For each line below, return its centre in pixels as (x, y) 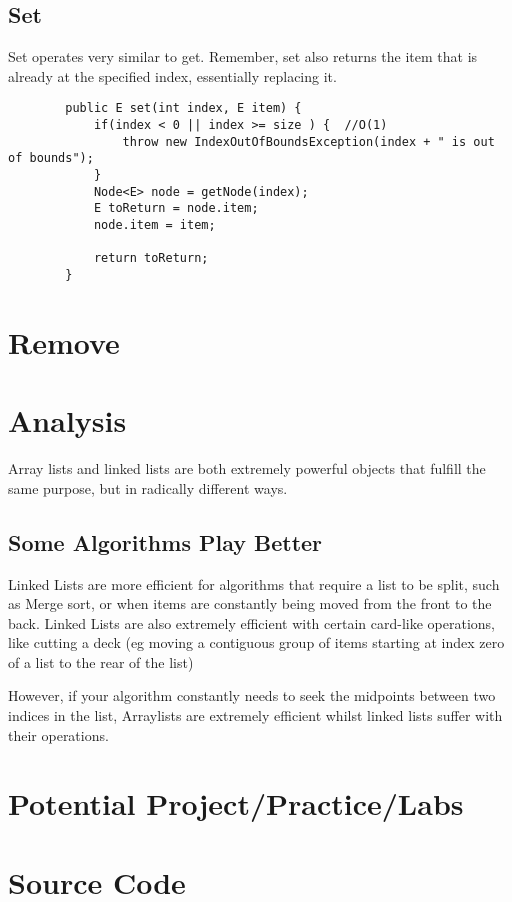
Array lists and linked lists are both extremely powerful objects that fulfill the (247, 468)
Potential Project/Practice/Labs (236, 803)
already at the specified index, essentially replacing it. (172, 75)
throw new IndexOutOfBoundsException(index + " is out (308, 141)
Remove (64, 341)
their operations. (58, 734)
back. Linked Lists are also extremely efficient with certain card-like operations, (251, 622)
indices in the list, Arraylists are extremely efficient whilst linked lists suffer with (255, 715)
